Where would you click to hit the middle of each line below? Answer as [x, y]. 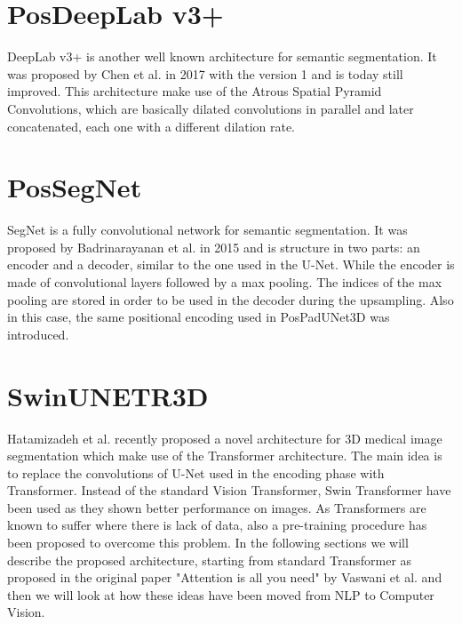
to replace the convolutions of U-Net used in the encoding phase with [196, 472]
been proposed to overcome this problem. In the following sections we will [208, 543]
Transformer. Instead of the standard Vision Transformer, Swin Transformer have [229, 490]
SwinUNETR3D [108, 395]
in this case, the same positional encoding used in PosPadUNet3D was [199, 317]
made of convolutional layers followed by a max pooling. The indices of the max [225, 282]
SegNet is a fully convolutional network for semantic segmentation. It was [207, 230]
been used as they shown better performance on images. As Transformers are [217, 507]
